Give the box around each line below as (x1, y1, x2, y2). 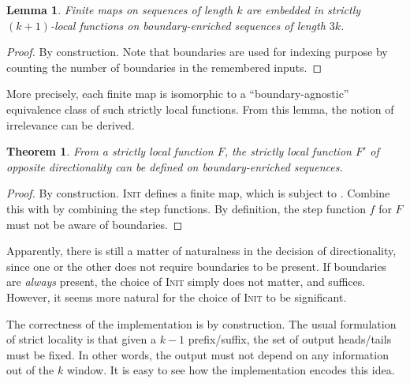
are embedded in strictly (246, 2, 361, 17)
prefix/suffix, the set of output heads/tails (188, 331, 392, 347)
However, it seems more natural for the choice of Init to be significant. (6, 288, 347, 305)
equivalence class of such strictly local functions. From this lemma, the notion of (6, 100, 394, 117)
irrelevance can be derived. (6, 116, 135, 133)
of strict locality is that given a (6, 331, 156, 347)
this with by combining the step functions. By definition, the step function (6, 200, 366, 216)
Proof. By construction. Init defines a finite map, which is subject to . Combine (6, 185, 390, 201)
